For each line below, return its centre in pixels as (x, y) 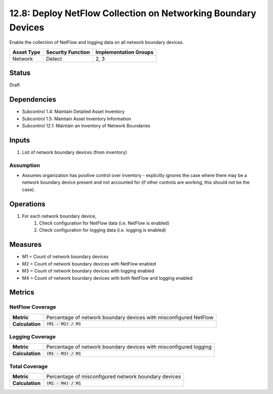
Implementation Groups (124, 52)
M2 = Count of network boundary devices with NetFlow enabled (89, 264)
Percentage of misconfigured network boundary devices (114, 377)
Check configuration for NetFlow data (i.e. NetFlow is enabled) (104, 223)
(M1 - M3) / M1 (64, 353)
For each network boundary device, (59, 216)
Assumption (25, 165)
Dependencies (33, 99)
